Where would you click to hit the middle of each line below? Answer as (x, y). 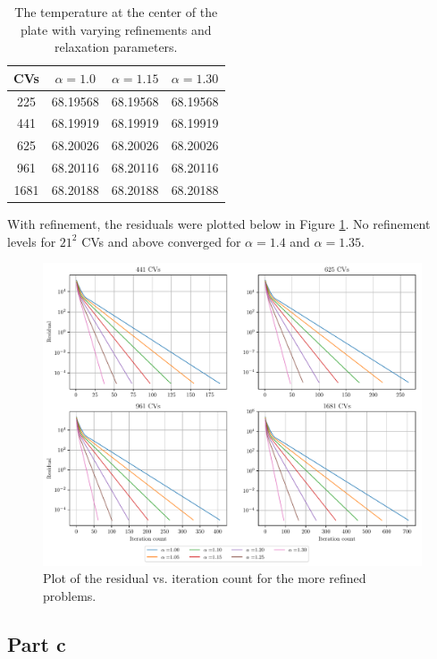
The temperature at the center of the (116, 12)
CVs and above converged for (161, 241)
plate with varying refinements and (116, 29)
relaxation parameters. (116, 47)
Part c (37, 643)
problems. (70, 595)
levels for (32, 241)
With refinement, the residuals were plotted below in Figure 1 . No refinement (219, 224)
